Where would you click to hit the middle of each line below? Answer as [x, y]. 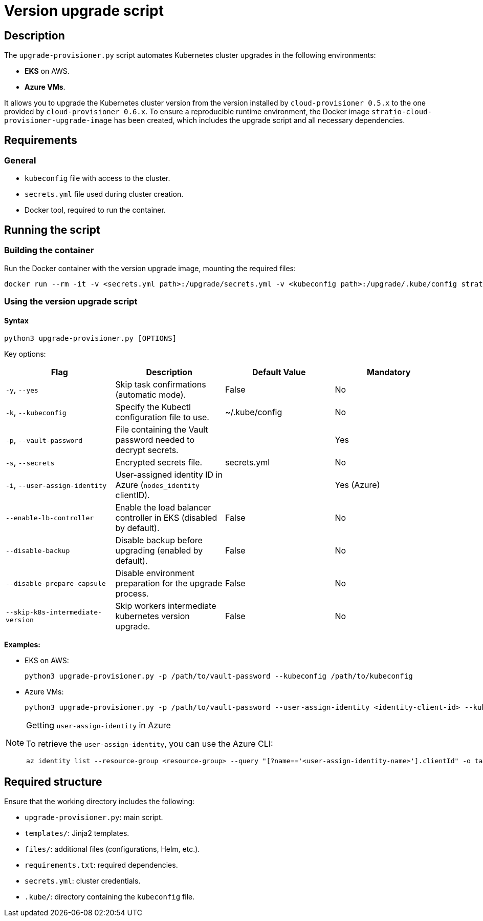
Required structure [53, 782]
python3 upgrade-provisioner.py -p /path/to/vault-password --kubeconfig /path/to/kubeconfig [219, 676]
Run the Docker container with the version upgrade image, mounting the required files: [150, 268]
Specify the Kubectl [153, 407]
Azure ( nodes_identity [157, 485]
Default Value [279, 372]
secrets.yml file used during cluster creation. [104, 194]
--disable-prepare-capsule [56, 583]
